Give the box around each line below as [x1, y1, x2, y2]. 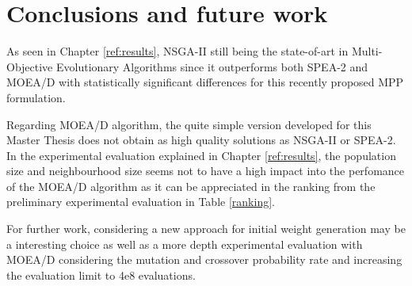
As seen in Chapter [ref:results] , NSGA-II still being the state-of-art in [6, 43, 349, 59]
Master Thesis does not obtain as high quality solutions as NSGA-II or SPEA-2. [6, 132, 396, 148]
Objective [6, 58, 53, 74]
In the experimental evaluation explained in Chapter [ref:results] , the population [6, 147, 396, 163]
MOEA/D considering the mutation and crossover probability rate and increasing [6, 251, 402, 268]
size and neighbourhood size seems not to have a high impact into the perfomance [6, 162, 405, 179]
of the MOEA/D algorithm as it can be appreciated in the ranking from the [6, 177, 376, 194]
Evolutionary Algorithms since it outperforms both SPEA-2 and [55, 58, 368, 74]
